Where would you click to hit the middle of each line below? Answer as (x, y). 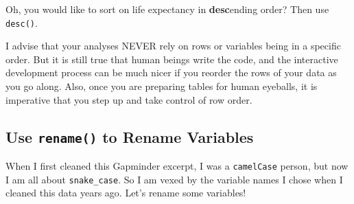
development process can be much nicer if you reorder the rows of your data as (171, 72)
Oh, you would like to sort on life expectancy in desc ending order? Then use (167, 9)
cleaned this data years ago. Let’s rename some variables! (126, 193)
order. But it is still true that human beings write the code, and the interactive (172, 59)
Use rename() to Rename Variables (130, 136)
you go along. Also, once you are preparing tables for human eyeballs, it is (162, 86)
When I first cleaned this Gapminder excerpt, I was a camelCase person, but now (177, 166)
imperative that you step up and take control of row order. (129, 99)
